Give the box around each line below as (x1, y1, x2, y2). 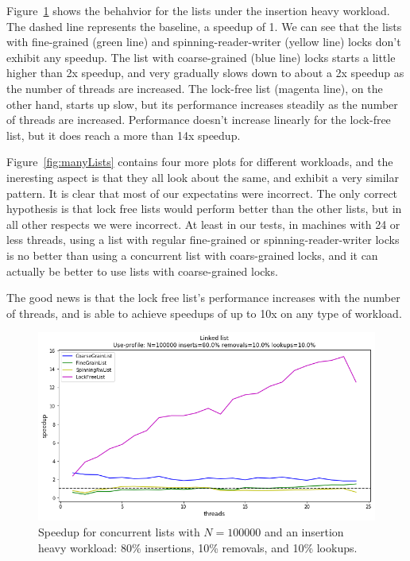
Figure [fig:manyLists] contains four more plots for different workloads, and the (6, 153, 393, 170)
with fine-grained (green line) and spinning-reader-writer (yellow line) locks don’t (6, 33, 401, 50)
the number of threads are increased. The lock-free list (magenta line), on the (6, 79, 383, 96)
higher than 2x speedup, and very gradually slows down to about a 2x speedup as (6, 64, 404, 81)
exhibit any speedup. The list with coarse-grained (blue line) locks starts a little (6, 48, 396, 65)
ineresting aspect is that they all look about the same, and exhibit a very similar (6, 168, 400, 185)
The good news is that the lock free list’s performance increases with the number (6, 289, 400, 306)
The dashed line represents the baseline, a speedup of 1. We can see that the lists (6, 17, 402, 34)
